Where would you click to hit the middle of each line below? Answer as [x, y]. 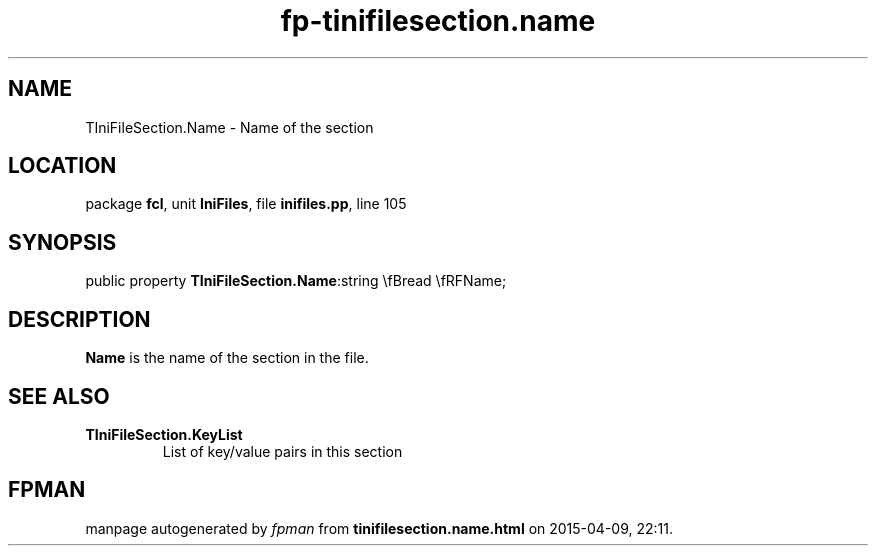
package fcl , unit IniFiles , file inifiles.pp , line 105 [246, 204]
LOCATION [62, 166]
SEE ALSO [59, 396]
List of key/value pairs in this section [282, 451]
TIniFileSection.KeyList [164, 434]
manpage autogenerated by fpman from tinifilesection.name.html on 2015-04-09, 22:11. [379, 528]
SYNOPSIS [62, 242]
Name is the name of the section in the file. [227, 358]
